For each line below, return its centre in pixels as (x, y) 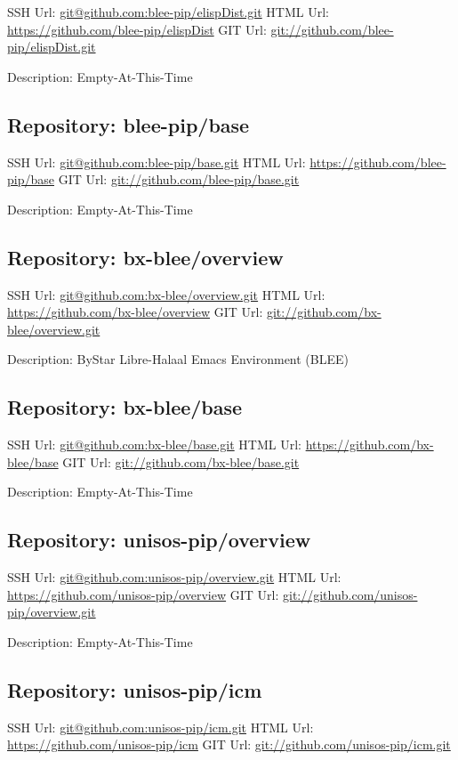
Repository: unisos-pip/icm (135, 689)
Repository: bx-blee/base (125, 407)
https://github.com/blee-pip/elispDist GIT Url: (137, 29)
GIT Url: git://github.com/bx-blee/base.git (181, 461)
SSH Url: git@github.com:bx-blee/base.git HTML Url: (154, 445)
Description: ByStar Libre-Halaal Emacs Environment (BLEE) (178, 359)
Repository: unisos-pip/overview (159, 540)
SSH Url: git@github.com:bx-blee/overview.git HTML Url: (166, 294)
